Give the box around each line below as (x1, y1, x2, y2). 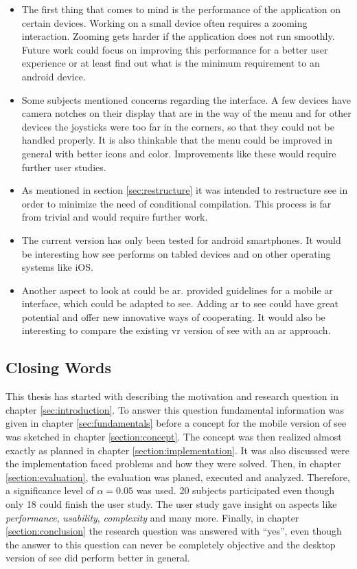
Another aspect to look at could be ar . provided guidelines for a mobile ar (21, 282, 333, 297)
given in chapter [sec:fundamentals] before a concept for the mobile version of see (5, 416, 347, 430)
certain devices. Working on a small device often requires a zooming (21, 15, 308, 30)
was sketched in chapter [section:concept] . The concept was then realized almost (5, 429, 342, 444)
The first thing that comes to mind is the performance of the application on (21, 2, 341, 16)
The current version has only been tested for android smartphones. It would (21, 232, 341, 247)
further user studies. (21, 159, 106, 174)
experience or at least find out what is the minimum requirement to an (21, 56, 320, 70)
